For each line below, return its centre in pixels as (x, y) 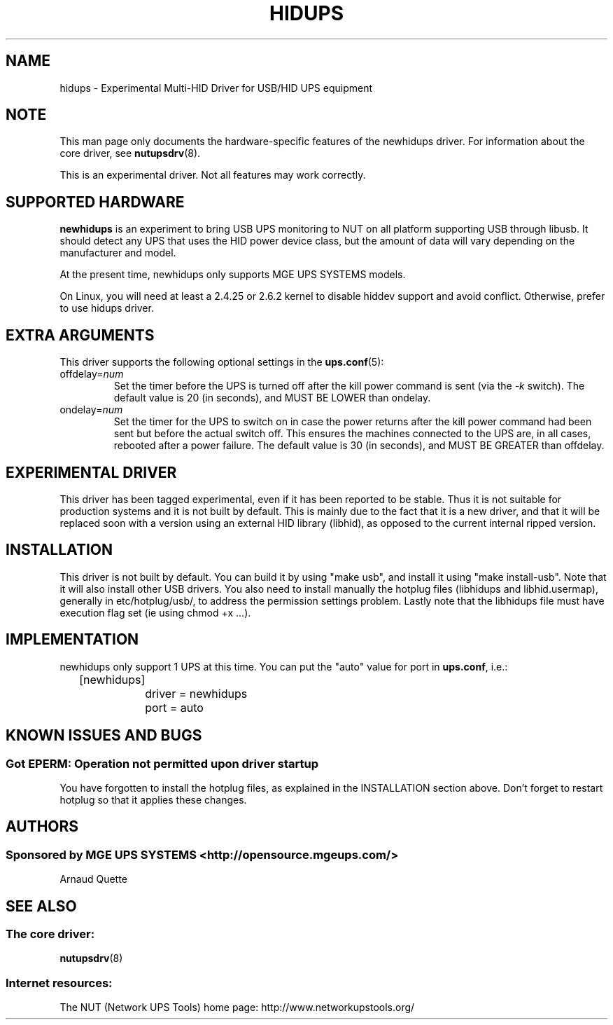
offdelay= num (92, 374)
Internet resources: (59, 983)
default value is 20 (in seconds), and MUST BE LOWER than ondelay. (272, 398)
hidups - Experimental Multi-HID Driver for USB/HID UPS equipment (216, 88)
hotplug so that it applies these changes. (153, 799)
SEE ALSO (41, 906)
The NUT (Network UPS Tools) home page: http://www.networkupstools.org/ (237, 1007)
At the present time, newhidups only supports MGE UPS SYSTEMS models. (233, 275)
